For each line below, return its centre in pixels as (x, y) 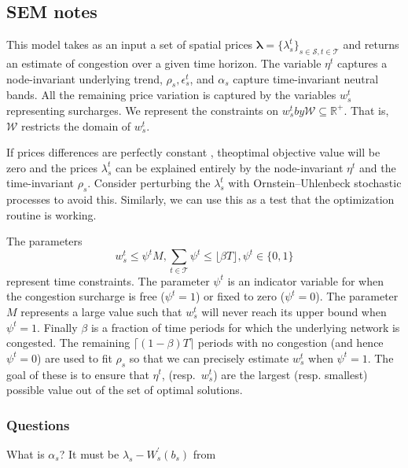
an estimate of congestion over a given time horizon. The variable (164, 63)
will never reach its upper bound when (294, 311)
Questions (38, 424)
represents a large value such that (101, 311)
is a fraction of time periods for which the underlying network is (245, 327)
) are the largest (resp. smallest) (290, 374)
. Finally (57, 327)
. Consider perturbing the (149, 183)
